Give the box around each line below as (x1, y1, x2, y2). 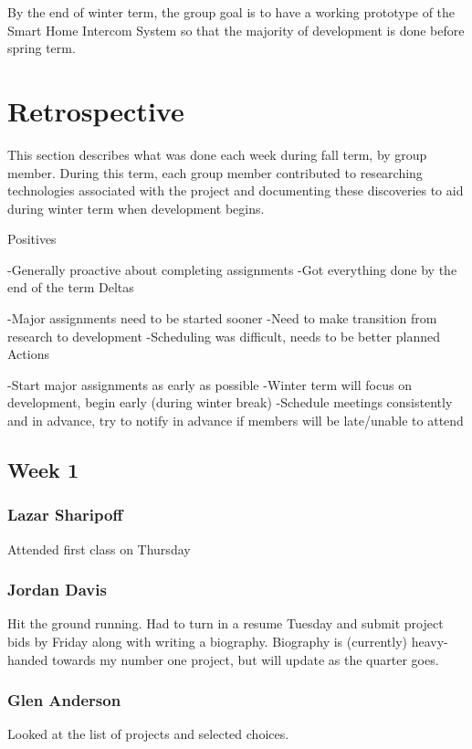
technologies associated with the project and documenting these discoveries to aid (7, 181, 464, 200)
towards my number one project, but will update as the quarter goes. (52, 649, 439, 669)
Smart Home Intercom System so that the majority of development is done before (7, 20, 465, 39)
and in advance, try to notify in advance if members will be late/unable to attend (7, 411, 464, 430)
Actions (7, 344, 49, 364)
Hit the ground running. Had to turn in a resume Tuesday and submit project (7, 614, 444, 633)
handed (7, 649, 48, 669)
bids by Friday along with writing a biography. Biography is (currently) (7, 632, 407, 651)
